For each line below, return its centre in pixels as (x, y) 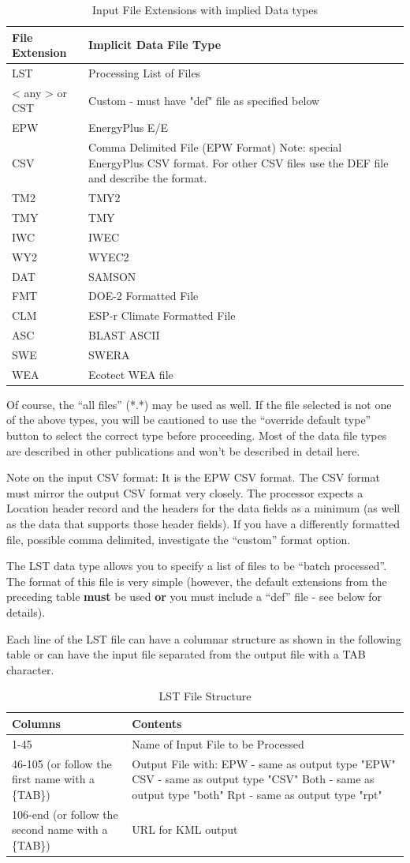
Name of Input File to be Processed (218, 743)
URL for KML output (185, 829)
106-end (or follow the (65, 814)
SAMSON (112, 276)
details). (26, 612)
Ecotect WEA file (131, 374)
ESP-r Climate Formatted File (162, 315)
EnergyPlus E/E (128, 128)
